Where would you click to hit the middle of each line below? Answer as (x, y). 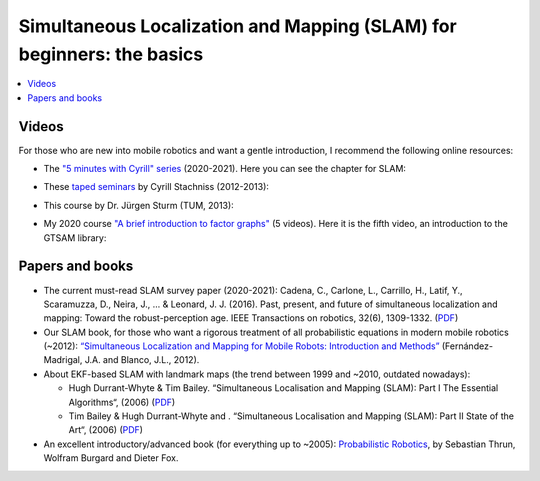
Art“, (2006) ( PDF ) (106, 430)
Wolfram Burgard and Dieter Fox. (111, 458)
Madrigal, (63, 360)
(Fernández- (467, 346)
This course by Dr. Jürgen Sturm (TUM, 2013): (138, 205)
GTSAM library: (75, 237)
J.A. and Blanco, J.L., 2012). (142, 360)
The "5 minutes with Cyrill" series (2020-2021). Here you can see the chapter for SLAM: (225, 169)
